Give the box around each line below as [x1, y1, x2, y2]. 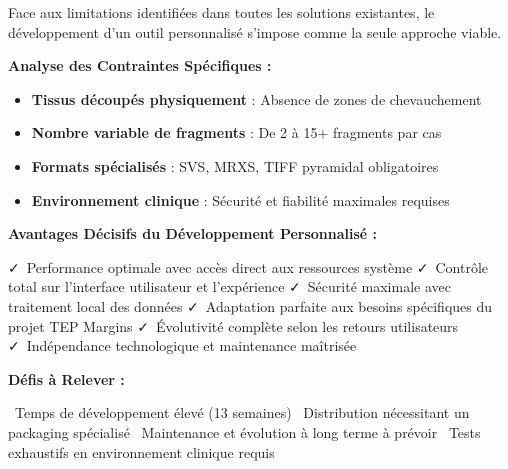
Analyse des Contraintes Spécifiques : [8, 55, 272, 76]
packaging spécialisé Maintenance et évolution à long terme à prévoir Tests [8, 421, 481, 442]
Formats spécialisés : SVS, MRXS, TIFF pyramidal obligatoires [31, 155, 439, 176]
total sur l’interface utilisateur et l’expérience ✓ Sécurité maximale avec [8, 276, 451, 297]
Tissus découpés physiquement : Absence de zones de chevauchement [31, 88, 482, 109]
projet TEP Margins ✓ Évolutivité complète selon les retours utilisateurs [8, 315, 459, 336]
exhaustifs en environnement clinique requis [8, 441, 275, 462]
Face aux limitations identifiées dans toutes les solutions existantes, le [8, 2, 435, 22]
